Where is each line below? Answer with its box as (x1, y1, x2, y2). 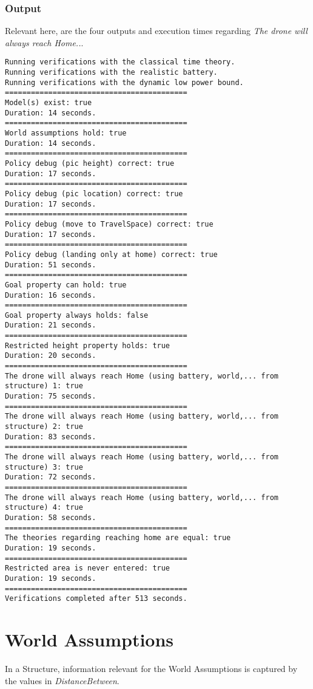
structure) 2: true (5, 422, 83, 431)
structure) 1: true (5, 382, 83, 391)
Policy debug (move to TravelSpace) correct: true (5, 219, 214, 228)
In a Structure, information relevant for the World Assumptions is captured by (5, 662, 298, 674)
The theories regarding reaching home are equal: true (5, 533, 231, 543)
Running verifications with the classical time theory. (5, 58, 235, 67)
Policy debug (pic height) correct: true (5, 159, 175, 168)
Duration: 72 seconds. (5, 473, 96, 482)
